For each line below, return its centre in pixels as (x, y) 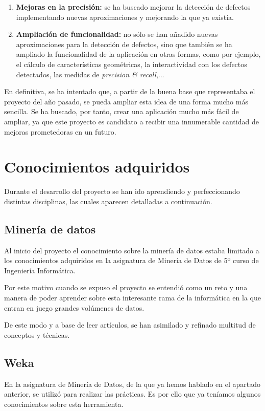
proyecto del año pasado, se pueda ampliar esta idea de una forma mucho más (126, 101)
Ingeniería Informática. (40, 270)
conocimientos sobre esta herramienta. (64, 404)
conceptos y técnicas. (37, 334)
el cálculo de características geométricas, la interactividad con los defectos (131, 64)
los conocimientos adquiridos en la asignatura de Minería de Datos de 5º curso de (131, 260)
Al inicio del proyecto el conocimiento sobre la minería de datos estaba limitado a (132, 250)
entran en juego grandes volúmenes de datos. (74, 307)
